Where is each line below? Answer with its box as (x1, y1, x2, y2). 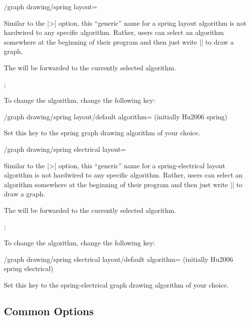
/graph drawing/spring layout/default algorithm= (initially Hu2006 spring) (4, 111, 228, 121)
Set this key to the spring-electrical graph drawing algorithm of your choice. (4, 279, 229, 289)
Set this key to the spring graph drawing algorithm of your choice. (4, 128, 200, 138)
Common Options (4, 303, 94, 318)
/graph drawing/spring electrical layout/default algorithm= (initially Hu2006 (4, 254, 233, 264)
